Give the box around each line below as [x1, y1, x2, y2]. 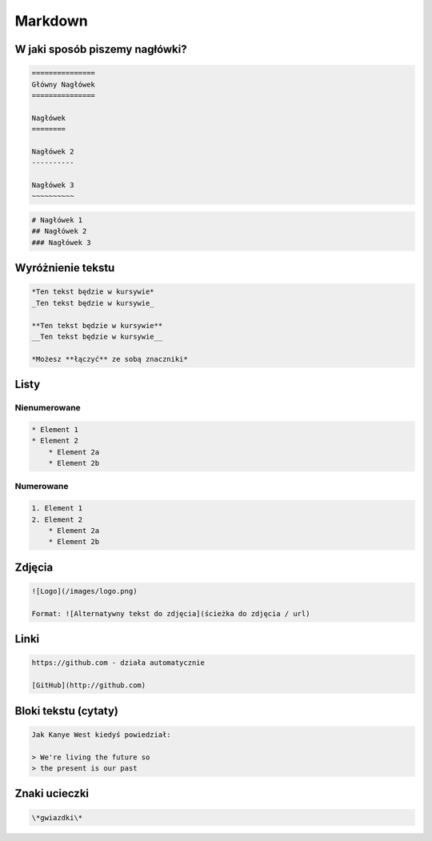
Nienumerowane [14, 402, 82, 414]
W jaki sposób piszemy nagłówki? [14, 42, 187, 56]
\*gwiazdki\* [31, 813, 83, 822]
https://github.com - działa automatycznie [31, 659, 206, 667]
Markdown [14, 12, 88, 30]
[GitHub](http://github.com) [31, 681, 146, 690]
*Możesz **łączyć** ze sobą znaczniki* [31, 354, 188, 363]
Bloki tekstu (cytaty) [14, 704, 119, 718]
